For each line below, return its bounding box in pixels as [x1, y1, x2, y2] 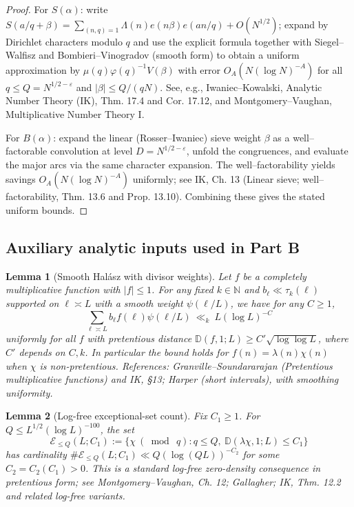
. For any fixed [152, 282, 214, 297]
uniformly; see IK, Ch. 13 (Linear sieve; [132, 172, 300, 186]
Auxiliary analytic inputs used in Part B [6, 236, 300, 257]
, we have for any [230, 295, 304, 310]
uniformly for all [6, 331, 76, 346]
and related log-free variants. [6, 488, 125, 502]
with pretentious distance [87, 331, 192, 346]
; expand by [278, 17, 329, 31]
